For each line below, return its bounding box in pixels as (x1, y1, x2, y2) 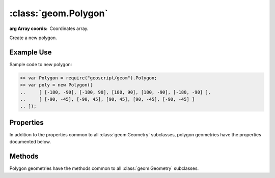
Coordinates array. (49, 25, 89, 32)
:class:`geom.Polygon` (9, 8, 108, 19)
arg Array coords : (9, 25, 48, 32)
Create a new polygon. (9, 35, 57, 41)
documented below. (9, 139, 51, 145)
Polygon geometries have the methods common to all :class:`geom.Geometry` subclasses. (9, 165, 199, 171)
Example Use (9, 48, 52, 56)
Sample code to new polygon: (9, 61, 72, 67)
